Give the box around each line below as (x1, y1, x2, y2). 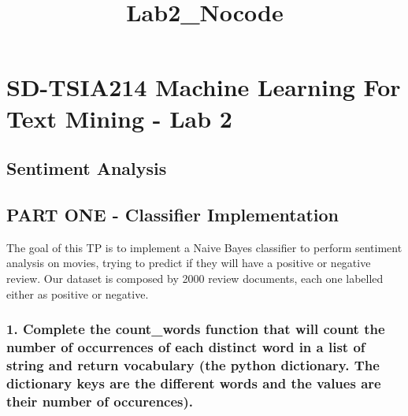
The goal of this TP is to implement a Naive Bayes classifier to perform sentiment (6, 239, 402, 255)
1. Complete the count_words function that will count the (6, 319, 385, 339)
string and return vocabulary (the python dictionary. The (6, 355, 380, 374)
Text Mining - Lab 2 (6, 102, 232, 134)
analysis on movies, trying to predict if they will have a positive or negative (6, 254, 371, 271)
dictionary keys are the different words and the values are (6, 373, 381, 392)
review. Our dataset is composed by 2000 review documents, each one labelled (6, 269, 384, 286)
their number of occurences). (6, 391, 194, 410)
